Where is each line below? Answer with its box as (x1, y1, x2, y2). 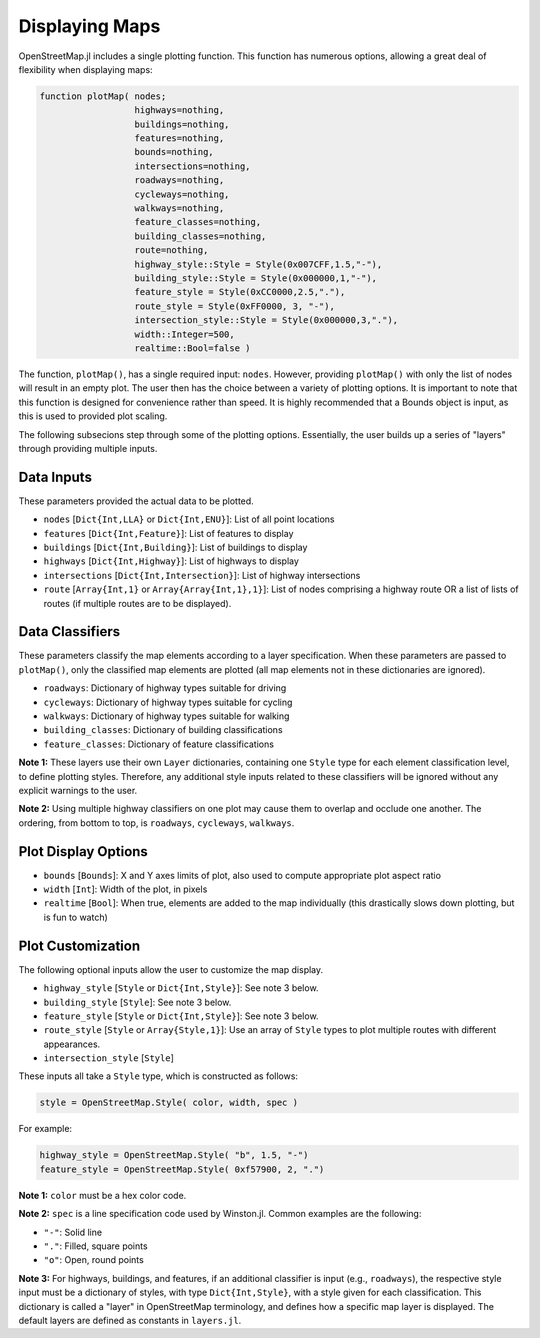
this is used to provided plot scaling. (18, 410, 168, 422)
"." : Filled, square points (43, 1240, 149, 1252)
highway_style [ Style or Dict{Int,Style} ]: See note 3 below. (43, 982, 319, 994)
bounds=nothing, (134, 146, 214, 158)
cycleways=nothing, (134, 188, 230, 200)
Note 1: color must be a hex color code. (18, 1189, 187, 1201)
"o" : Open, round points (43, 1254, 144, 1266)
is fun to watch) (43, 911, 109, 923)
